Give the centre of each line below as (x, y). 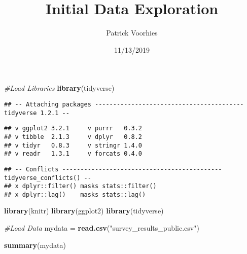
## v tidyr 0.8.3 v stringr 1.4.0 (73, 145)
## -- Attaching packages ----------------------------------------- (124, 104)
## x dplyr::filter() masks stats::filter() (80, 186)
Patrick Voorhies (132, 33)
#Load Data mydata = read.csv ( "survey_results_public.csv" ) (102, 228)
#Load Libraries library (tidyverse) (59, 88)
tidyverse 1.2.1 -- (37, 113)
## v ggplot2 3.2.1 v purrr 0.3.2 (73, 129)
